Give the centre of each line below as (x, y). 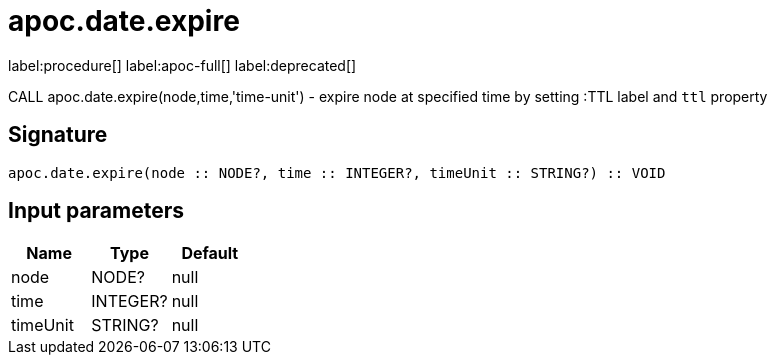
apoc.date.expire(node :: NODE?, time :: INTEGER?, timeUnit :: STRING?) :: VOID (337, 172)
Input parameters (96, 211)
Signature (58, 135)
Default (210, 253)
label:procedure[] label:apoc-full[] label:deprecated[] (182, 65)
